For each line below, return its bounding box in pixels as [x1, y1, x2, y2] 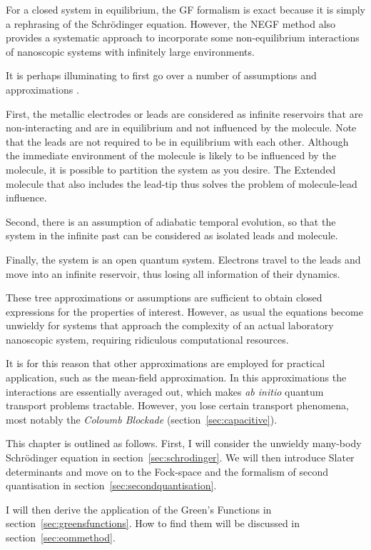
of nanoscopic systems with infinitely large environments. [6, 44, 255, 59]
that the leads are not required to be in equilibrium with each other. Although [6, 134, 349, 149]
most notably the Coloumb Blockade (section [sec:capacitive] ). [6, 411, 278, 426]
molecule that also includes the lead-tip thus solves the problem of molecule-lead [6, 176, 357, 191]
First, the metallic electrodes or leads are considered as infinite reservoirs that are [6, 106, 363, 121]
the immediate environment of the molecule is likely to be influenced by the [6, 148, 336, 163]
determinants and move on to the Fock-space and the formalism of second [6, 464, 329, 479]
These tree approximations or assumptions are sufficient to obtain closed [6, 290, 322, 305]
